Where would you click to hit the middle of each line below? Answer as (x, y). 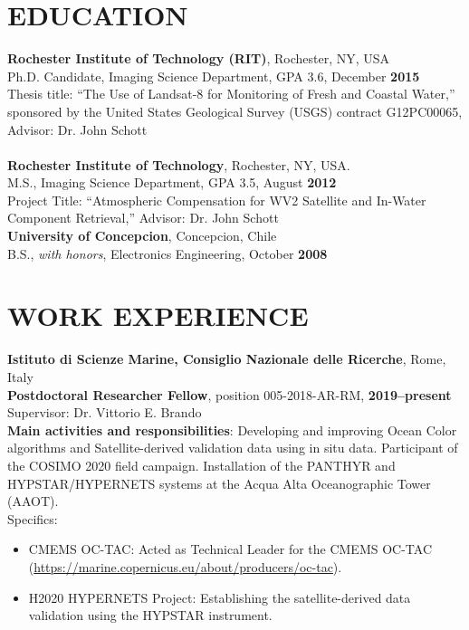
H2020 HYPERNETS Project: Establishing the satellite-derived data (220, 597)
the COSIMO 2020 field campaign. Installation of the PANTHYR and (201, 465)
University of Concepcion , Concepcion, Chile (142, 236)
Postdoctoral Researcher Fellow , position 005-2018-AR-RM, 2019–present (230, 394)
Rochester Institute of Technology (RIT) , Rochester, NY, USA (199, 58)
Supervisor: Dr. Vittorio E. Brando (105, 412)
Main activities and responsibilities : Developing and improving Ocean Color (232, 430)
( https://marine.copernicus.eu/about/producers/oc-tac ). (185, 566)
